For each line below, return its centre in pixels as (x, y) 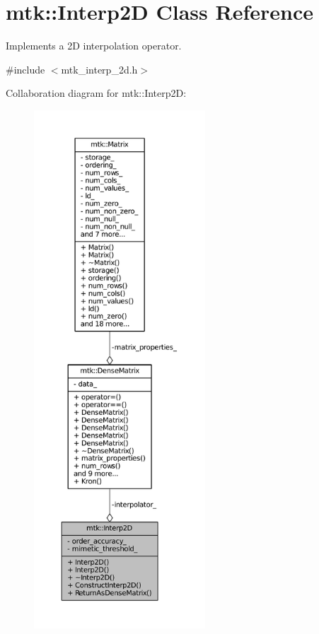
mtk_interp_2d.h (99, 69)
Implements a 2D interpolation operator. (94, 46)
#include (25, 69)
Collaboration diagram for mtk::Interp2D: (96, 93)
